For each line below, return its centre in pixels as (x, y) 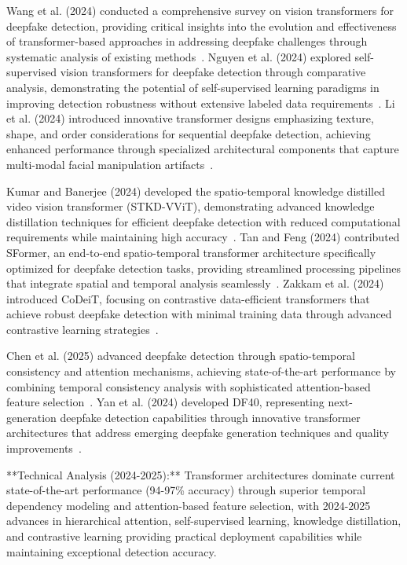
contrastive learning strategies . (82, 329)
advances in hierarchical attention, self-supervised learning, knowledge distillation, (204, 521)
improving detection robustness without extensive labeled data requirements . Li (201, 103)
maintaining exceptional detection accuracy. (112, 551)
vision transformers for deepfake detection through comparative (213, 72)
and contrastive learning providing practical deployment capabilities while (184, 536)
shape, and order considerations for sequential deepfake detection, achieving (189, 133)
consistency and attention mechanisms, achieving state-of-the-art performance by (201, 371)
